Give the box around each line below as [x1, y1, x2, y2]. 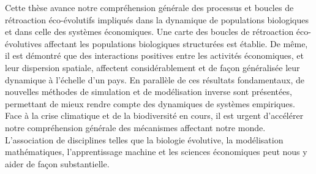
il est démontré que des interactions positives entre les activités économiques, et [5, 49, 304, 62]
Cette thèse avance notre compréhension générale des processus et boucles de [5, 1, 294, 13]
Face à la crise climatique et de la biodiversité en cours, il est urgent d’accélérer [5, 109, 304, 122]
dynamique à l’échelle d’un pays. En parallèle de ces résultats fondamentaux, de [5, 73, 305, 86]
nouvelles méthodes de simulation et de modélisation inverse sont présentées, [5, 85, 292, 98]
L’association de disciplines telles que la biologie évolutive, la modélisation [5, 133, 284, 146]
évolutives [5, 37, 42, 50]
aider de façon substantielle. [5, 157, 110, 170]
